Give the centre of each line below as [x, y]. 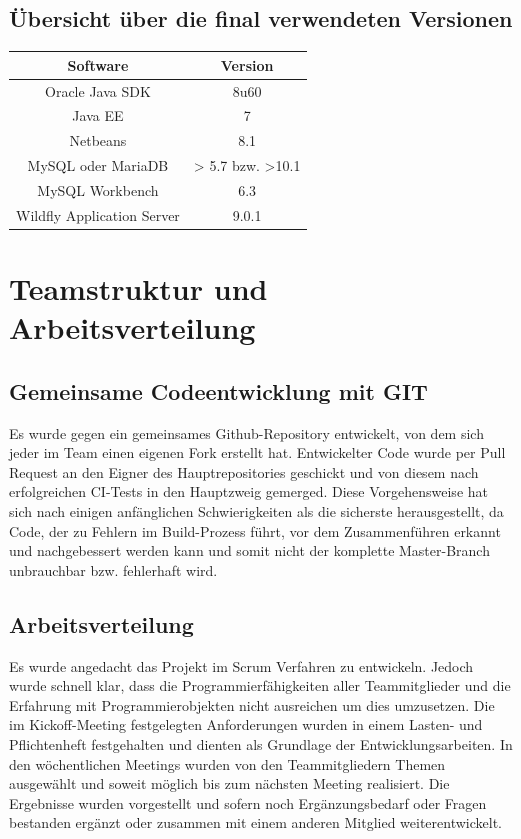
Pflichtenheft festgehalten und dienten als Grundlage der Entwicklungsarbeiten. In [261, 743]
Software [98, 64]
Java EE [98, 115]
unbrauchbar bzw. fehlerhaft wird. [113, 569]
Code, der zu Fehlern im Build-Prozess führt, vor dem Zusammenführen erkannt [255, 530]
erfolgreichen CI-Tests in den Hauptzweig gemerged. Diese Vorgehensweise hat [248, 491]
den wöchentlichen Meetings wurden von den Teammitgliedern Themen [227, 763]
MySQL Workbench [98, 189]
